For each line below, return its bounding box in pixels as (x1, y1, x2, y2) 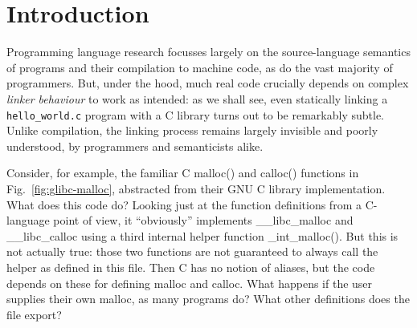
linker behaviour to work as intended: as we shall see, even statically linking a (6, 90, 388, 107)
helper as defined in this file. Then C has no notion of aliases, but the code (6, 258, 375, 275)
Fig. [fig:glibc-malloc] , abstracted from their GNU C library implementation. (6, 180, 386, 196)
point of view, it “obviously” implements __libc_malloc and (53, 212, 354, 229)
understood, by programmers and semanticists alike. (6, 137, 264, 154)
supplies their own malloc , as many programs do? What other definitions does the (6, 290, 410, 307)
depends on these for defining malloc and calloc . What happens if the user (6, 274, 373, 291)
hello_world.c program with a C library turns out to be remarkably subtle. (6, 106, 384, 123)
